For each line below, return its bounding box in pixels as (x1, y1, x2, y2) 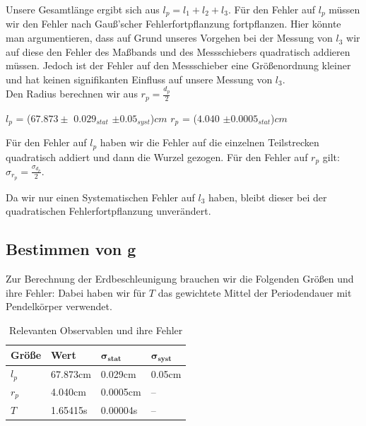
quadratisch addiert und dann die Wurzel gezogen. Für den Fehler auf (6, 149, 308, 164)
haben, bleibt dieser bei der (208, 189, 327, 204)
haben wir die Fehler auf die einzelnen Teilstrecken (100, 135, 319, 150)
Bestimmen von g (6, 238, 136, 260)
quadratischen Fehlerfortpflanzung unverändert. (6, 203, 211, 218)
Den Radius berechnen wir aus (6, 86, 138, 101)
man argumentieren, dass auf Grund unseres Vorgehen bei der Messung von (6, 30, 333, 45)
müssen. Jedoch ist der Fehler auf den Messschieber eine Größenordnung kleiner (6, 58, 351, 73)
